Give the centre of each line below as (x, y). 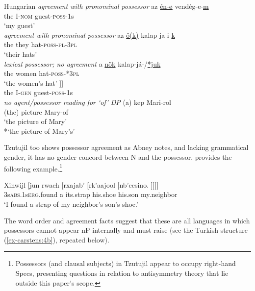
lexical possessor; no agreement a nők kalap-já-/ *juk (82, 63)
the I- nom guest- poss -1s (39, 15)
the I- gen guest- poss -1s (38, 92)
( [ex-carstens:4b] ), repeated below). (57, 239)
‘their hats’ (21, 54)
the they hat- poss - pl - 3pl (40, 44)
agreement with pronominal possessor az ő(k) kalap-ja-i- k (89, 35)
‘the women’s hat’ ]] (34, 83)
